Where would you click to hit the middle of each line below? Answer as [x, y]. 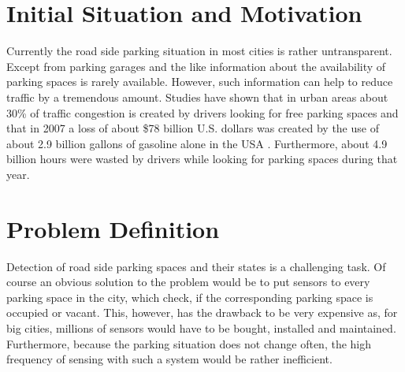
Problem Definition [113, 228]
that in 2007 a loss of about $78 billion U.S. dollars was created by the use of [193, 128]
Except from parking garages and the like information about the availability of [196, 66]
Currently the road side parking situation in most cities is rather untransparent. [199, 51]
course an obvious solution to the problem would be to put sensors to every [188, 282]
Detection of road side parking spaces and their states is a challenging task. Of [196, 266]
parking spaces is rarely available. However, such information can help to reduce [200, 82]
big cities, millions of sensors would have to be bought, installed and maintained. [201, 327]
